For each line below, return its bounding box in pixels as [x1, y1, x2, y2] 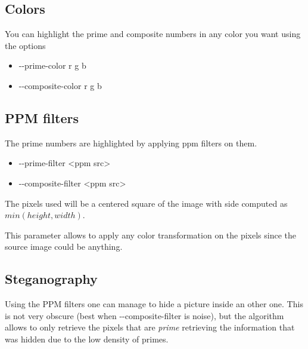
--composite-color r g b [18, 79, 102, 91]
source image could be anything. [5, 240, 123, 253]
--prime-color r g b [18, 59, 86, 72]
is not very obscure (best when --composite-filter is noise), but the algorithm [5, 309, 284, 322]
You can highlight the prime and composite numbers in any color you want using [5, 27, 301, 40]
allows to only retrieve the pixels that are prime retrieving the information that [5, 321, 295, 333]
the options [5, 39, 46, 51]
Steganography [5, 270, 98, 288]
